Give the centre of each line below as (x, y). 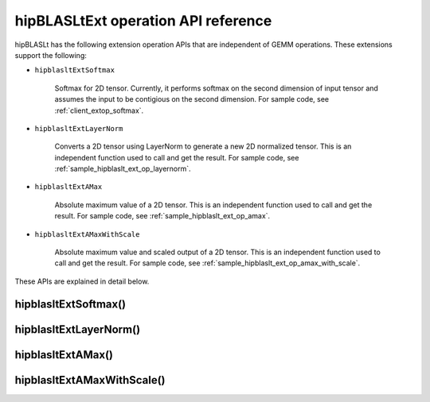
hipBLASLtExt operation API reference (143, 21)
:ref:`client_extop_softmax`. (99, 110)
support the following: (51, 55)
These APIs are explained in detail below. (82, 281)
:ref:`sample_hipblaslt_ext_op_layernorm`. (123, 169)
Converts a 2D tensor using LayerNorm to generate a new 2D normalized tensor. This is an (203, 146)
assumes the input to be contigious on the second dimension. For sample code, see (192, 99)
